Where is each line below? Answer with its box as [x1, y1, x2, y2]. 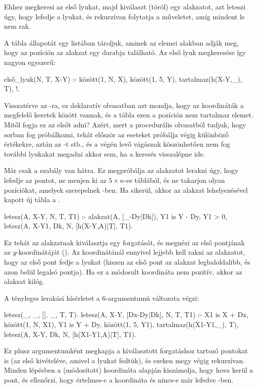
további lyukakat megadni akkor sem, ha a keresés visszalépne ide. [4, 148, 206, 159]
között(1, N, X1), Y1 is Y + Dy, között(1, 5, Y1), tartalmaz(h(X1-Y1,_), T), [4, 319, 239, 330]
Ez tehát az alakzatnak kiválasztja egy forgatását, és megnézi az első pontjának [4, 237, 245, 247]
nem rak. [4, 21, 31, 31]
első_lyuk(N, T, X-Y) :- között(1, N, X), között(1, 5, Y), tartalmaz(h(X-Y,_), [4, 73, 242, 84]
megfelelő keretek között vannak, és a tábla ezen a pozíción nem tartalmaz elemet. [4, 110, 254, 120]
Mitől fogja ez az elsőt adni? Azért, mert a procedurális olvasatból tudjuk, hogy [4, 119, 246, 129]
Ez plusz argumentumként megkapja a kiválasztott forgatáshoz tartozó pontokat [4, 345, 248, 356]
